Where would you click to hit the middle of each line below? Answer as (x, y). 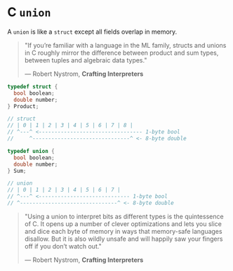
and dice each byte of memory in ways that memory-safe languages (123, 231)
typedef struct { (33, 86)
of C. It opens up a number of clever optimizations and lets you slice (123, 224)
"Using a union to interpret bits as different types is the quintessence (124, 216)
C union (29, 12)
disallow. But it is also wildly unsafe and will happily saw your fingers (124, 239)
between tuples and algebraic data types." (86, 60)
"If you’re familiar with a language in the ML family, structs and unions (125, 45)
